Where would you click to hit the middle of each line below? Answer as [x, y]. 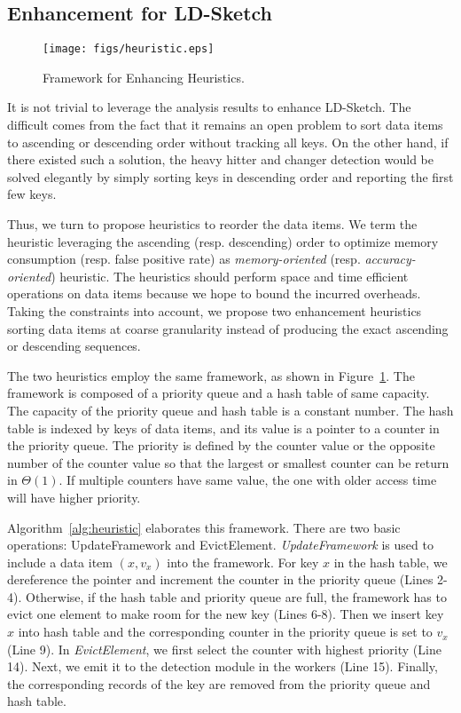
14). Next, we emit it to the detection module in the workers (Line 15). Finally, [223, 666]
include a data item [60, 562]
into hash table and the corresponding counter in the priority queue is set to [225, 632]
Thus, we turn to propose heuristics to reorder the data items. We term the [212, 224]
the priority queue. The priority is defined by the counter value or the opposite [221, 445]
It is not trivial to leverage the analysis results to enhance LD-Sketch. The [209, 107]
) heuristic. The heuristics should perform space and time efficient [230, 276]
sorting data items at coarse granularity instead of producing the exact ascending [228, 328]
